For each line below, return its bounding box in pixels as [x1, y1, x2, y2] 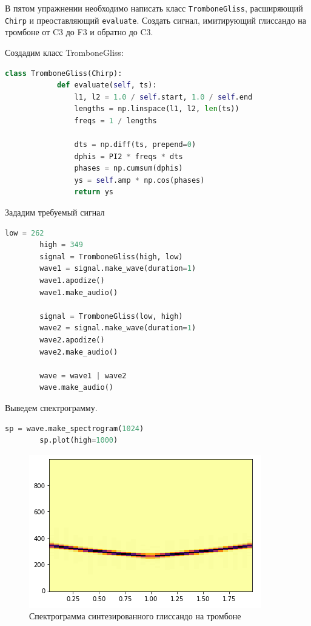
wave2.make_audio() [39, 347, 118, 356]
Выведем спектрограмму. [5, 401, 98, 413]
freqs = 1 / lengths [74, 116, 157, 125]
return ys [74, 188, 113, 197]
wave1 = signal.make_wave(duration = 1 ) [39, 264, 196, 273]
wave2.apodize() [39, 335, 105, 344]
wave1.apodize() [39, 276, 105, 285]
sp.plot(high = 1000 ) [39, 436, 118, 445]
